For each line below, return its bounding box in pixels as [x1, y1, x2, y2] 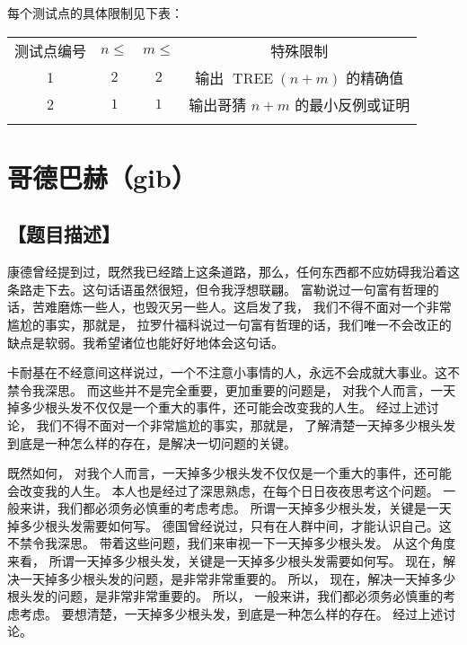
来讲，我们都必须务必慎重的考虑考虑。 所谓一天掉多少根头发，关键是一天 [19, 499, 452, 517]
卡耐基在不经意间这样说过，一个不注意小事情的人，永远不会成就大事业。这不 [7, 363, 460, 382]
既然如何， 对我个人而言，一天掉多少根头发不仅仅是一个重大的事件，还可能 [7, 464, 452, 482]
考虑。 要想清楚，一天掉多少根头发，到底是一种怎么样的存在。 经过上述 [19, 604, 444, 623]
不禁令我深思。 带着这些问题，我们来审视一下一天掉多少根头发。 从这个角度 [7, 534, 456, 552]
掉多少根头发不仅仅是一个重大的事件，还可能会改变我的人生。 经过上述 [7, 398, 427, 417]
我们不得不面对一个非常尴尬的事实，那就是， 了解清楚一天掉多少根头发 [36, 415, 456, 434]
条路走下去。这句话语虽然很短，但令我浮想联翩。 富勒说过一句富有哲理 [7, 279, 427, 298]
